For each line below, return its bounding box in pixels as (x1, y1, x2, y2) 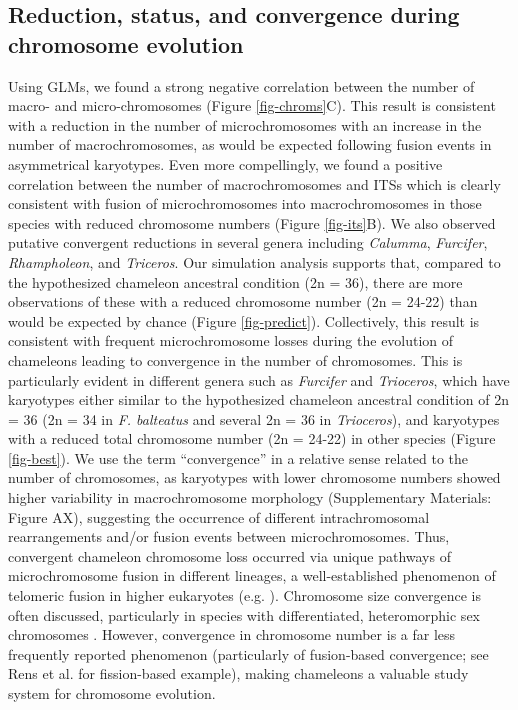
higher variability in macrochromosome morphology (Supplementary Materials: (8, 487, 492, 508)
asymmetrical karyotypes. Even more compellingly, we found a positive (8, 153, 443, 174)
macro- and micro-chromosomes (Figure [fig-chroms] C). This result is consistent (8, 95, 496, 116)
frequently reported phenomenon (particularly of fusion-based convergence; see (8, 643, 489, 664)
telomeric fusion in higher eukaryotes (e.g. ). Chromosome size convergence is (8, 585, 482, 606)
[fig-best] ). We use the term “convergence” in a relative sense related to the (8, 447, 469, 468)
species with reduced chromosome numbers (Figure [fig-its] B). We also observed (8, 212, 496, 233)
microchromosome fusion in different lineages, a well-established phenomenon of (8, 565, 496, 586)
